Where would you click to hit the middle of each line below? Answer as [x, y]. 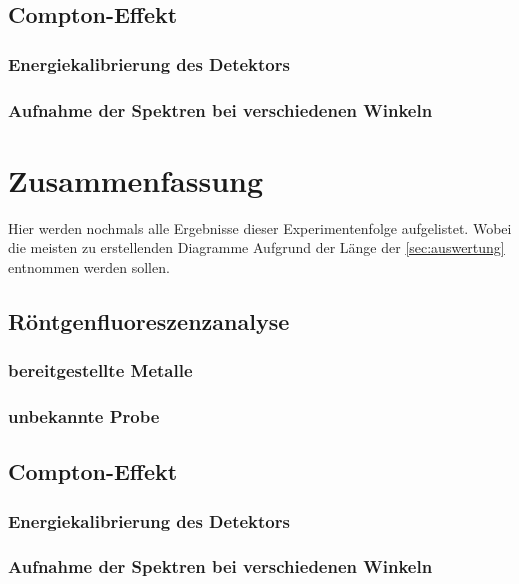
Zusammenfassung [136, 179]
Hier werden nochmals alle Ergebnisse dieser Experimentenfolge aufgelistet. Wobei [260, 227]
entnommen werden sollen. [89, 266]
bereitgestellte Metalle [100, 370]
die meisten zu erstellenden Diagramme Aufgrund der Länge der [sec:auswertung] [256, 247]
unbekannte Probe [84, 415]
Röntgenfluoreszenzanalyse [149, 320]
